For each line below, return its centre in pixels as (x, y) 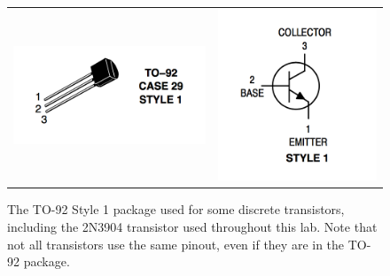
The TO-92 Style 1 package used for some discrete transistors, (176, 209)
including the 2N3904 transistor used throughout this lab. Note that (192, 226)
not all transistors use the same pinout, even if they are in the (176, 244)
